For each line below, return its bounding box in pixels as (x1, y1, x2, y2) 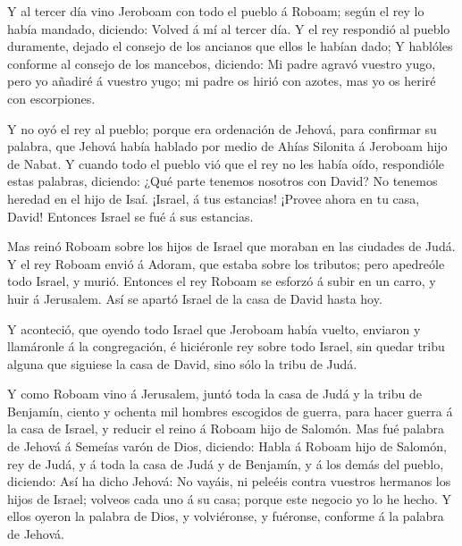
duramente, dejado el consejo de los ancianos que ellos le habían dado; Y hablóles (7, 37, 453, 55)
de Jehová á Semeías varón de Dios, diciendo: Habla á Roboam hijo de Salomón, (7, 437, 447, 456)
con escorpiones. (7, 88, 96, 107)
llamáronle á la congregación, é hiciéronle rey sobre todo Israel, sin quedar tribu (7, 337, 445, 356)
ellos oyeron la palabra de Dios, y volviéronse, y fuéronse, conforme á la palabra (7, 507, 444, 525)
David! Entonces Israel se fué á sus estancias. (7, 206, 254, 225)
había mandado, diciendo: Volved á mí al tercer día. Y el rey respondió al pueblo (7, 19, 450, 38)
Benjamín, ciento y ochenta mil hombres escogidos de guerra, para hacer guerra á (7, 401, 453, 420)
